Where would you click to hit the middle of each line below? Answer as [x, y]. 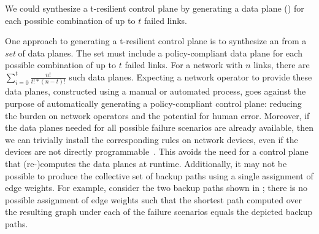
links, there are [282, 65]
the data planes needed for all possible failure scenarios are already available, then [159, 127]
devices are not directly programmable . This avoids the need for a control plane [157, 151]
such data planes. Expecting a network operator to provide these [190, 76]
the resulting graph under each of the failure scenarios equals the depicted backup [159, 212]
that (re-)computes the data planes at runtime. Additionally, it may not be [146, 163]
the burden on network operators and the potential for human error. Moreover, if [157, 115]
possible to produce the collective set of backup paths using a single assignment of [159, 175]
